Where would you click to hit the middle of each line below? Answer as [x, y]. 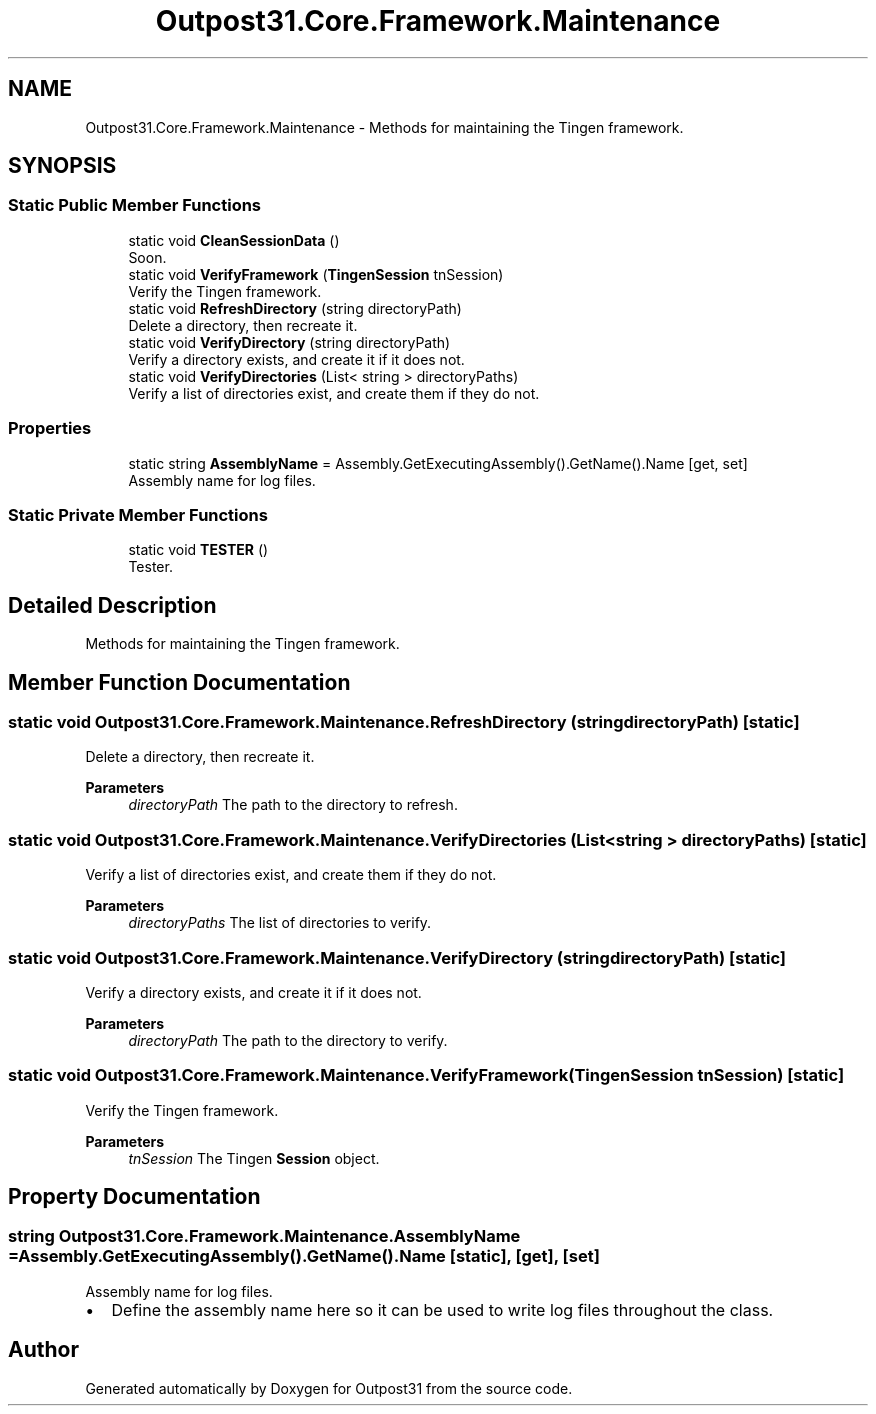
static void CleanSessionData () [234, 240]
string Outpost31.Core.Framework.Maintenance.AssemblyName [264, 1236]
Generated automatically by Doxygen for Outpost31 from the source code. [329, 1388]
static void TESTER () [198, 550]
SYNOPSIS [62, 166]
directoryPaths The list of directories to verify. [280, 923]
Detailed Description [112, 605]
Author [43, 1350]
